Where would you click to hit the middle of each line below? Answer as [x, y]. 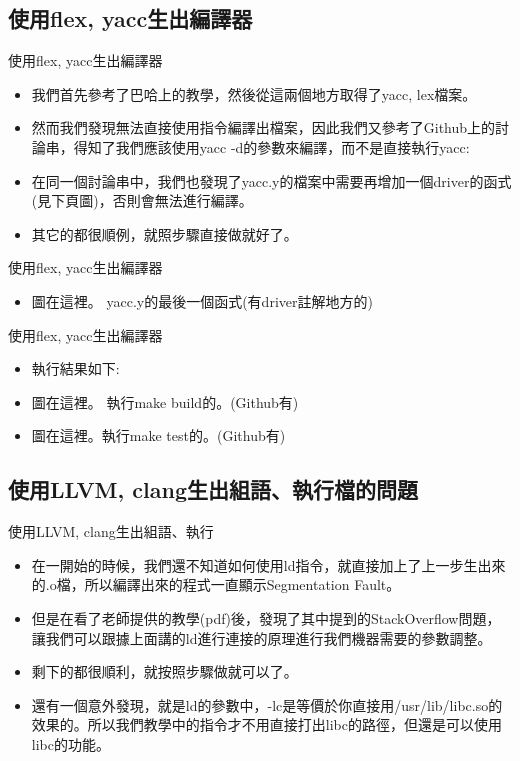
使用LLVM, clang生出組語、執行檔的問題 [213, 489]
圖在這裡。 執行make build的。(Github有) [165, 401]
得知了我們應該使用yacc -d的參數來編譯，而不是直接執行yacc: [271, 146]
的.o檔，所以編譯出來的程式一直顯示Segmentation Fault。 [216, 584]
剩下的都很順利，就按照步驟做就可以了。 [164, 671]
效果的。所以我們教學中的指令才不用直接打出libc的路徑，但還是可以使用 [266, 724]
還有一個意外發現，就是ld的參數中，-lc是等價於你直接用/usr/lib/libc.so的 [267, 704]
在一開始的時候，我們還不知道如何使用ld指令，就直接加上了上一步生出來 [268, 564]
